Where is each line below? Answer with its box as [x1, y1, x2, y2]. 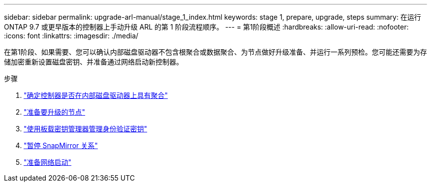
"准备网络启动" [24, 158, 72, 166]
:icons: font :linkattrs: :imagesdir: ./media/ [4, 31, 139, 40]
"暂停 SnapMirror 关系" [24, 141, 98, 150]
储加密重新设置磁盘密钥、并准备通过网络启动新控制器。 [4, 58, 183, 66]
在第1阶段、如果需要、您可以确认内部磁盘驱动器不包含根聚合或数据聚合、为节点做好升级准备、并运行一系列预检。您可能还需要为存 [4, 48, 427, 56]
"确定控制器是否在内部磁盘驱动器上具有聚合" [24, 91, 168, 99]
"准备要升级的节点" [24, 108, 86, 116]
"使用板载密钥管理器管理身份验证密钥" [24, 124, 148, 133]
